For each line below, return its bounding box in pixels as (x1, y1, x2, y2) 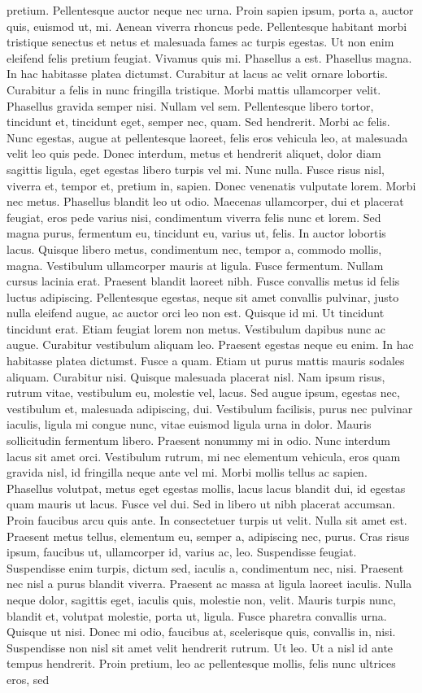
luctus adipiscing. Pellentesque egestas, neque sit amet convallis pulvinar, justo (7, 288, 399, 305)
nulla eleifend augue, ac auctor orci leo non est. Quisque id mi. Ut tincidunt (7, 304, 385, 321)
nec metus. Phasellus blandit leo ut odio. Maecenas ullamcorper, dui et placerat (7, 193, 404, 210)
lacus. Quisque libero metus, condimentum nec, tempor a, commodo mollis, (7, 240, 382, 257)
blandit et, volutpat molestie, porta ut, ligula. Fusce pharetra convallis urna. (7, 607, 387, 624)
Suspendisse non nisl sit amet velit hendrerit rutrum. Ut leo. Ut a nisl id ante (7, 639, 394, 656)
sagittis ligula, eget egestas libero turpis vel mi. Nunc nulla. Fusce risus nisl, (7, 160, 385, 177)
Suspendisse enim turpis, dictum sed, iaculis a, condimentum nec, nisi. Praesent (7, 559, 404, 576)
